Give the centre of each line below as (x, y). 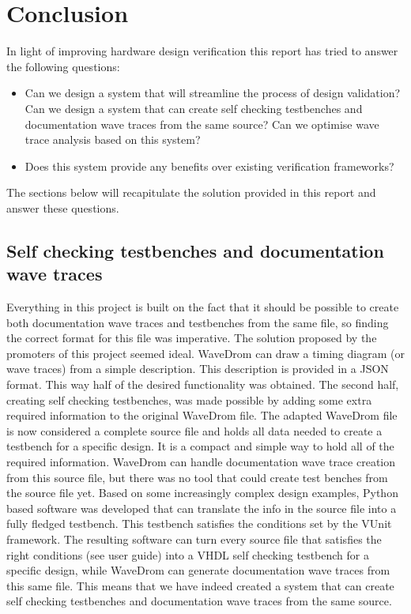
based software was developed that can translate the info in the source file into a (202, 508)
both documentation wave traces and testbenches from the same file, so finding (198, 322)
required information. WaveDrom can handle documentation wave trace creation (201, 461)
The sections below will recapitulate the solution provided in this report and (191, 192)
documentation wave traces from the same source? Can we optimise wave (202, 124)
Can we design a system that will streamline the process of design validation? (213, 93)
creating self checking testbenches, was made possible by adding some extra (189, 399)
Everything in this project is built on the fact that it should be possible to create (203, 307)
